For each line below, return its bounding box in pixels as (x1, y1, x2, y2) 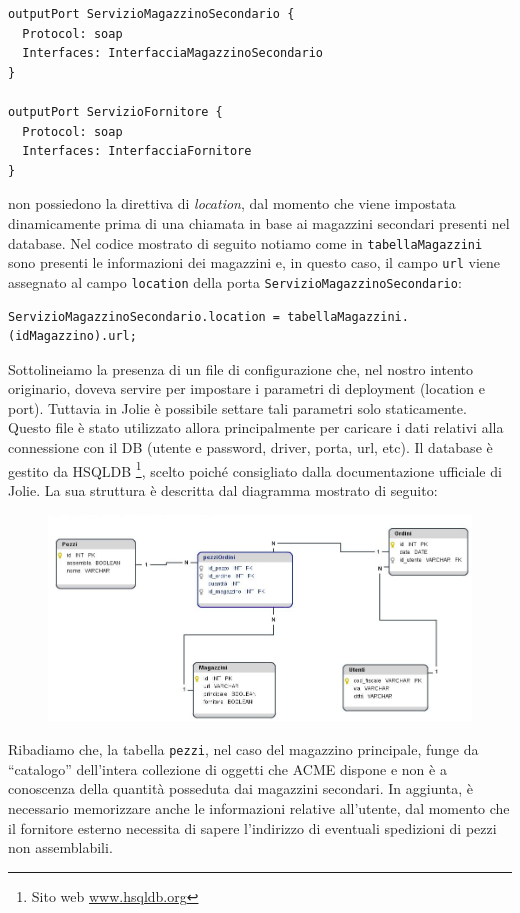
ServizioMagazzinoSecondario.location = (8, 309, 281, 324)
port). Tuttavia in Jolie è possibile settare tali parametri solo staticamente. (8, 397, 467, 418)
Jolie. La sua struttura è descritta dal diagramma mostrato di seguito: (8, 479, 438, 500)
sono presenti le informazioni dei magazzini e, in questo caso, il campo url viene (8, 252, 501, 273)
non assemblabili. (8, 837, 113, 858)
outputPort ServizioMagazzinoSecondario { (8, 7, 295, 21)
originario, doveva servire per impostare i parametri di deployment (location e (8, 378, 485, 399)
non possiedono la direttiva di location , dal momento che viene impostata (8, 193, 456, 214)
